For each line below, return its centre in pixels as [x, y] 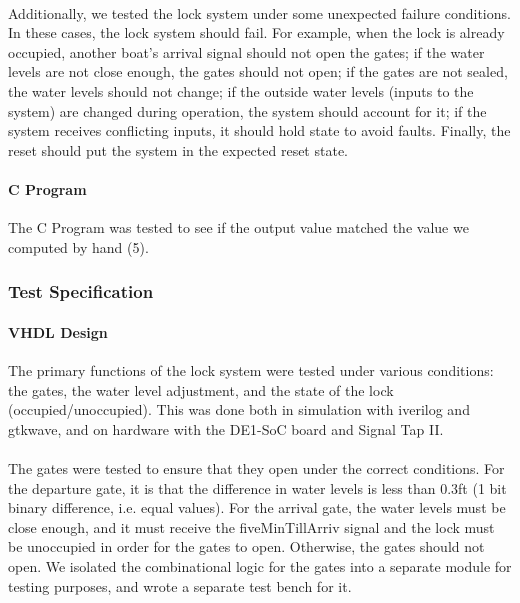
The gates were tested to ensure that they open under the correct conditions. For [256, 467]
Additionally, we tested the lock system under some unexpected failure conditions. [259, 12]
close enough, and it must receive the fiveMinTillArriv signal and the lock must [251, 526]
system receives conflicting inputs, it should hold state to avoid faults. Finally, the [259, 130]
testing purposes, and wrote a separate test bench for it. [180, 585]
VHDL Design [58, 331]
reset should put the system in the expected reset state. [178, 149]
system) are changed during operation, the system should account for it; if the [247, 110]
